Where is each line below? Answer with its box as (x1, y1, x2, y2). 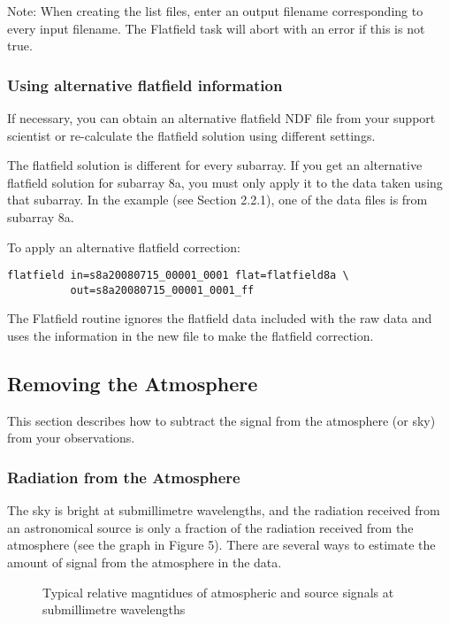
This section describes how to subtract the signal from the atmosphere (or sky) (7, 411, 436, 429)
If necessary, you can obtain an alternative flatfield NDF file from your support (7, 109, 436, 127)
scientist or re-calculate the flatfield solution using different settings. (7, 126, 376, 144)
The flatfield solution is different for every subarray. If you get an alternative (7, 156, 423, 174)
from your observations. (7, 428, 135, 447)
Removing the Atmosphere (7, 370, 258, 397)
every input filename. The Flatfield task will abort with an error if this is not (7, 19, 425, 37)
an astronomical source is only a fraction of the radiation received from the (7, 518, 414, 536)
